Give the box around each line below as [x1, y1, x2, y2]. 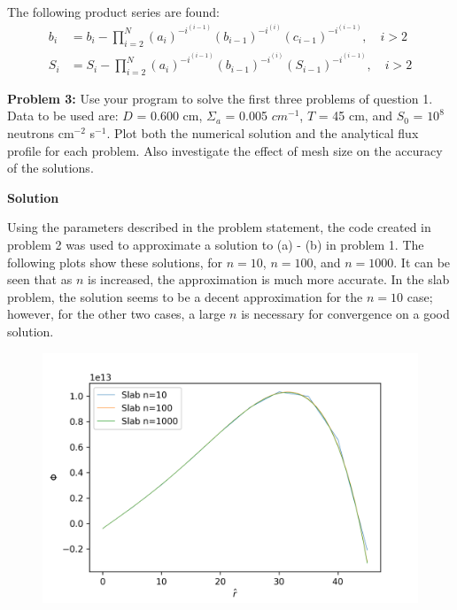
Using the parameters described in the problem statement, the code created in [7, 218, 431, 236]
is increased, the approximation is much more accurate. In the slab [87, 270, 450, 289]
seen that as [7, 270, 73, 289]
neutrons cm [7, 124, 74, 143]
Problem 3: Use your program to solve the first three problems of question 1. [7, 89, 433, 107]
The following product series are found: [7, 3, 220, 20]
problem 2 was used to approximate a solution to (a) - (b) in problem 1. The [7, 236, 424, 254]
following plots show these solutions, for [7, 252, 223, 271]
